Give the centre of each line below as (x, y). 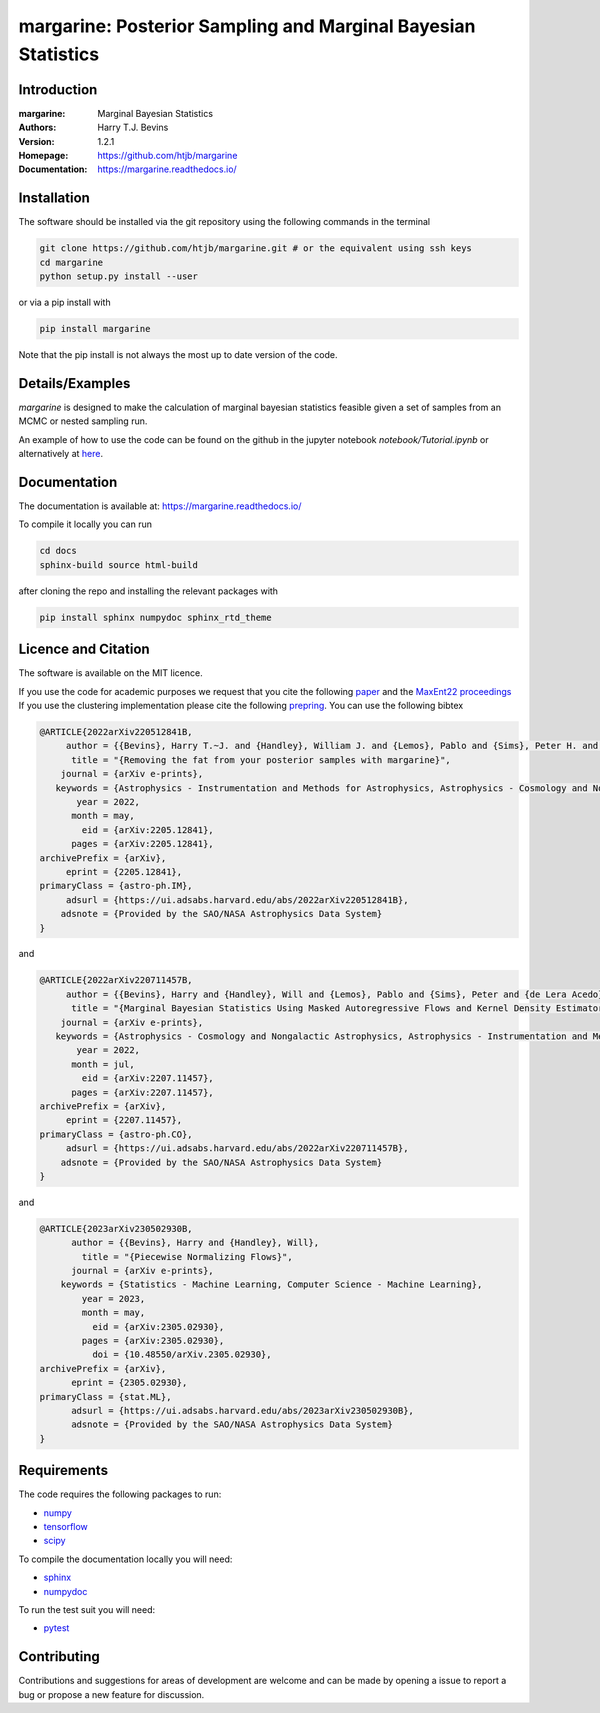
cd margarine (71, 262)
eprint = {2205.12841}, (124, 871)
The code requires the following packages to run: (120, 1494)
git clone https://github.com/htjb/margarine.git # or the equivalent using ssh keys (255, 248)
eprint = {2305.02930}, (129, 1383)
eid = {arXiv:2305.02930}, (158, 1326)
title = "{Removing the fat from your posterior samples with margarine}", (261, 759)
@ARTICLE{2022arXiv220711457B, (116, 980)
